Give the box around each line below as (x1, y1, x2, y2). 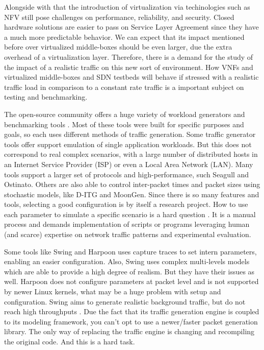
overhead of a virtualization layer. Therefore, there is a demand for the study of (4, 51, 253, 62)
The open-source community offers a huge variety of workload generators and (4, 108, 245, 119)
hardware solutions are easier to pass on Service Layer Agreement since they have (4, 21, 259, 32)
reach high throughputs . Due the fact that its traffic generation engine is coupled (4, 306, 259, 317)
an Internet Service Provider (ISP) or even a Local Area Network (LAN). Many (4, 158, 253, 169)
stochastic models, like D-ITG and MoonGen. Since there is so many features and (4, 189, 259, 199)
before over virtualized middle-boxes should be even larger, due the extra (4, 41, 232, 52)
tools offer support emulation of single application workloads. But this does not (4, 138, 252, 149)
